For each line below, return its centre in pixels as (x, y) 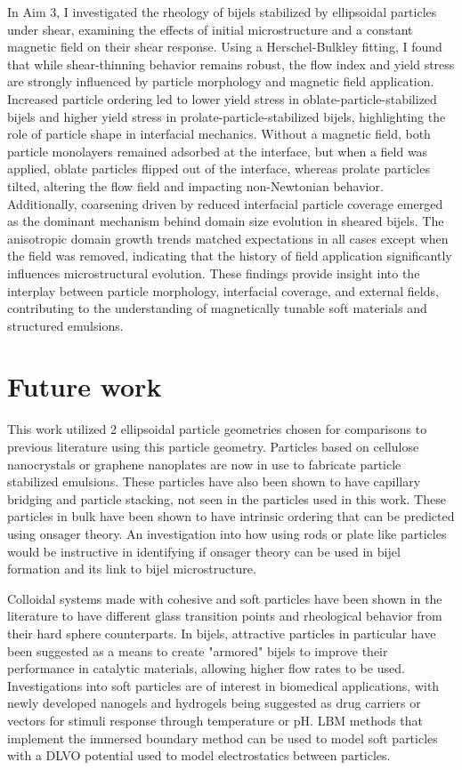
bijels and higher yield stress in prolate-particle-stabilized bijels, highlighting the (227, 116)
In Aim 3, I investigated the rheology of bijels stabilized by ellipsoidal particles (222, 12)
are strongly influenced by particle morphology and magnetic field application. (221, 81)
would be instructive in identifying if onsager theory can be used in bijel (204, 551)
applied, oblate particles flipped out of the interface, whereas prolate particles (219, 168)
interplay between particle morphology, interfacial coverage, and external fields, (223, 290)
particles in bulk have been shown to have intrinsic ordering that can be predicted (231, 516)
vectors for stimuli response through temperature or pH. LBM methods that (215, 720)
